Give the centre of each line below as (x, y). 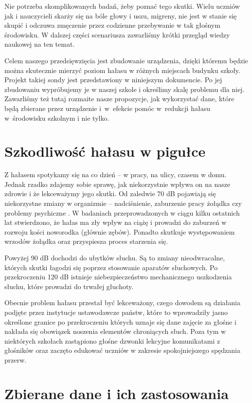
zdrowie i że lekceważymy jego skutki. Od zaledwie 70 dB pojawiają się (110, 193)
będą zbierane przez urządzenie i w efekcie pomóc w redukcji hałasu (107, 108)
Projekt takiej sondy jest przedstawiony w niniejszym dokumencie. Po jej (113, 80)
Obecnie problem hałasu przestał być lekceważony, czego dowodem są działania (122, 302)
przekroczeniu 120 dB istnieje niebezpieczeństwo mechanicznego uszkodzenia (118, 277)
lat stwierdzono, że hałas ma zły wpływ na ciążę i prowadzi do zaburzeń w (116, 222)
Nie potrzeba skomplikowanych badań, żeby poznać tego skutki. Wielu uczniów (122, 6)
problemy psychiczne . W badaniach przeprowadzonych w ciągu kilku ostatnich (122, 212)
